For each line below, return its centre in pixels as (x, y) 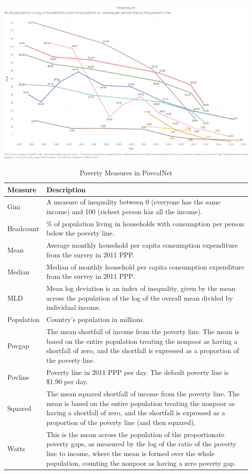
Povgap (18, 346)
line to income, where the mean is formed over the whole (130, 453)
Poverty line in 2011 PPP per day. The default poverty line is (138, 372)
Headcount (23, 228)
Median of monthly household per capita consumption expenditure (145, 266)
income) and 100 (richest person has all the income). (124, 212)
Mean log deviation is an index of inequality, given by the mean (141, 288)
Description (66, 189)
